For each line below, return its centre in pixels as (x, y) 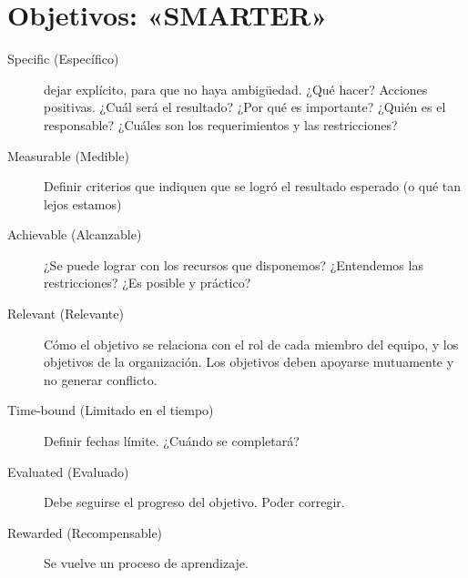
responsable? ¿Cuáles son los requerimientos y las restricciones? (221, 124)
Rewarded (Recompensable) (85, 532)
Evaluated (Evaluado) (68, 471)
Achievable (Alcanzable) (75, 234)
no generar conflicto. (101, 379)
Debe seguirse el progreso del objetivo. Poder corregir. (194, 502)
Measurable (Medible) (68, 155)
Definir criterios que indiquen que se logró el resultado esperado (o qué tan (253, 186)
